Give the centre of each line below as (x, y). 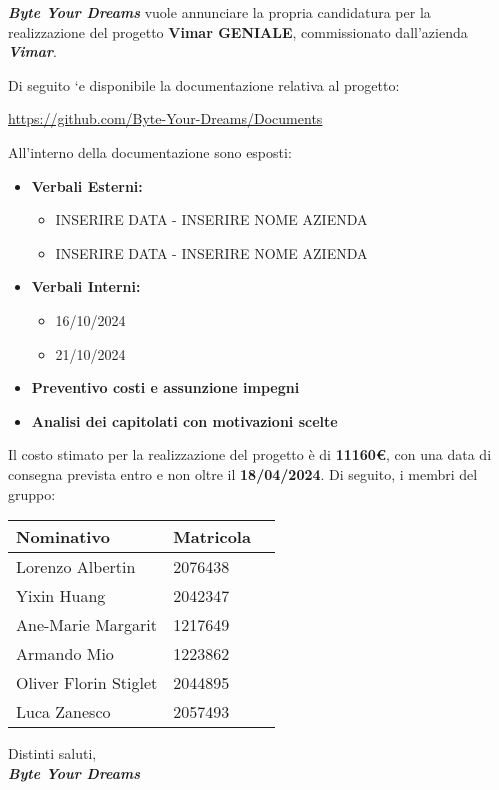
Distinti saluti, (52, 753)
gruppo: (32, 493)
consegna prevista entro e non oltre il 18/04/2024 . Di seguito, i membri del (243, 473)
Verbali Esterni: (87, 185)
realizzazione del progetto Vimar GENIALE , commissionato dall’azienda (238, 31)
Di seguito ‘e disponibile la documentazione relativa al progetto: (204, 84)
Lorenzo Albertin (76, 567)
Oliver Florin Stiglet (87, 683)
